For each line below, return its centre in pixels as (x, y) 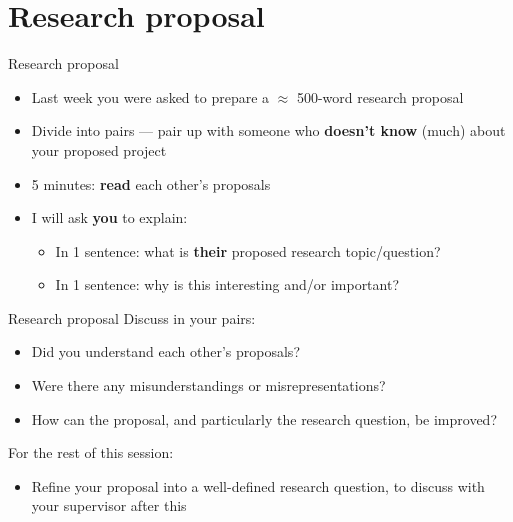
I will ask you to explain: (109, 217)
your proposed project (99, 149)
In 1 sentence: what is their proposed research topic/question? (248, 250)
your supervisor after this (109, 505)
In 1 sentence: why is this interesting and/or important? (227, 284)
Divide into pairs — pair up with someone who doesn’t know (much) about (268, 130)
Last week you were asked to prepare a (150, 96)
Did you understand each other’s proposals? (165, 351)
